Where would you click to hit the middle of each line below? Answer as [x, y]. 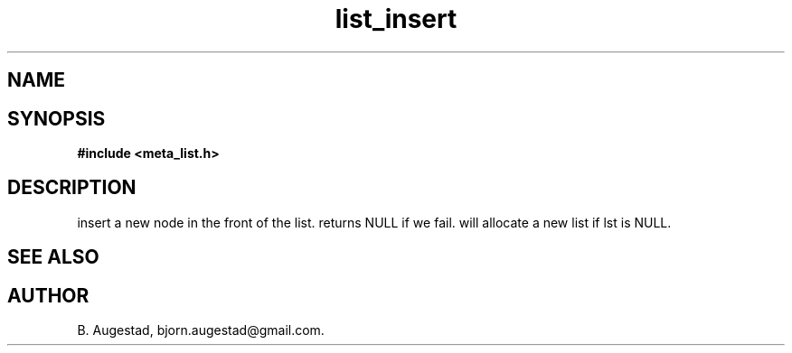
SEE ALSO [53, 257]
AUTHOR [48, 295]
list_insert [396, 19]
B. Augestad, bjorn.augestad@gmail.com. [201, 330]
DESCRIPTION [72, 188]
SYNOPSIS [57, 118]
